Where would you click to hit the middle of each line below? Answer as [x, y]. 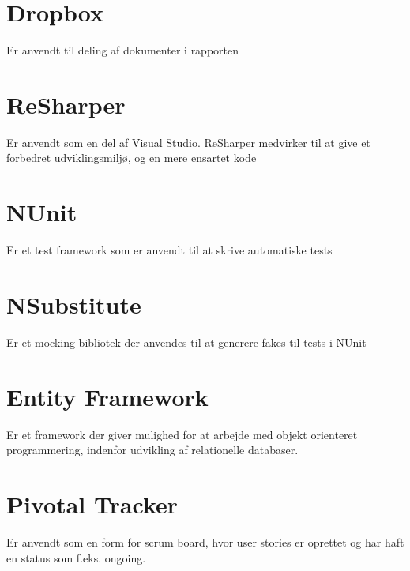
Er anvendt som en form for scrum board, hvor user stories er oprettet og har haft [205, 541]
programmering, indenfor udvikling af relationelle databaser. [152, 450]
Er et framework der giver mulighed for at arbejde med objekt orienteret [182, 434]
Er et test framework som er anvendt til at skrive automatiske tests [169, 250]
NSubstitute [74, 304]
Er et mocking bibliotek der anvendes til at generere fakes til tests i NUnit [186, 342]
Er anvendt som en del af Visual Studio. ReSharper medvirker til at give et [188, 142]
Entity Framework [107, 396]
